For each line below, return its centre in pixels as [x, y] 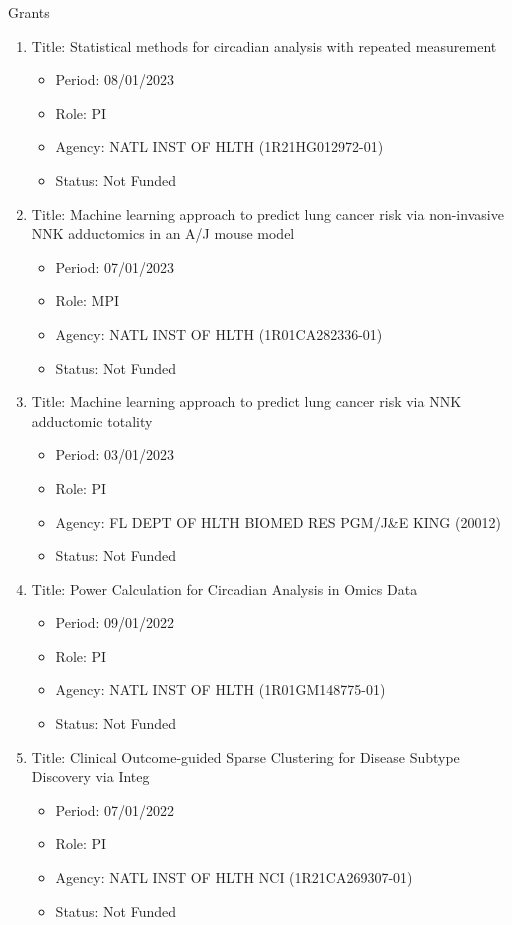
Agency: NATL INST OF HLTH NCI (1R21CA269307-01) [234, 877]
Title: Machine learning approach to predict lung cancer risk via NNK [246, 401]
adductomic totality [92, 420]
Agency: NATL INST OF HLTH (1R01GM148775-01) [220, 689]
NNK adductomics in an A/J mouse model [163, 233]
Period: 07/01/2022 [115, 809]
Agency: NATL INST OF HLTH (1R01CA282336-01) [219, 333]
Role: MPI [87, 300]
